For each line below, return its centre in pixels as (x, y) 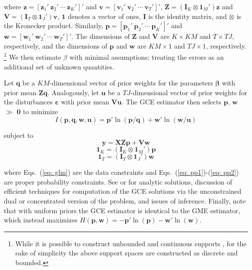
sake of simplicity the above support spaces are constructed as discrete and (126, 253)
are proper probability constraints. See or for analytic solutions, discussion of (118, 181)
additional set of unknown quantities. (59, 66)
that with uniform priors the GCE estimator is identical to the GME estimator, (122, 210)
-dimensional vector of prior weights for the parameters (131, 83)
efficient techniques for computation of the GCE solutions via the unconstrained (123, 191)
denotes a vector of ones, (104, 16)
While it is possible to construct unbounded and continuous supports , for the (131, 243)
